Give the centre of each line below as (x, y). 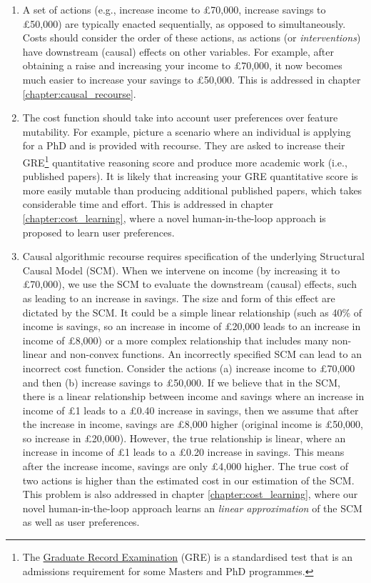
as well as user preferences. (81, 522)
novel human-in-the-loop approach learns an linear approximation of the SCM (192, 508)
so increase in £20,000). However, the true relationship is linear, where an (184, 438)
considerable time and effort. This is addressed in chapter (148, 204)
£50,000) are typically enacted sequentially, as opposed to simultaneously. (184, 23)
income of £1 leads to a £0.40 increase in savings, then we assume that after (190, 410)
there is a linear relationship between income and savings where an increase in (193, 396)
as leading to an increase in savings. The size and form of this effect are (179, 298)
